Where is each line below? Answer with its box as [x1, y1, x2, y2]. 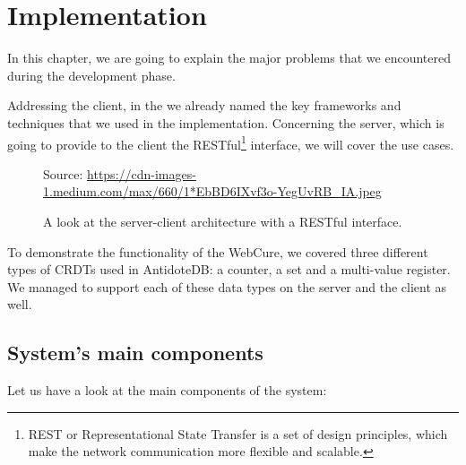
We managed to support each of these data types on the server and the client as [7, 277, 447, 296]
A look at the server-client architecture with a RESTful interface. [43, 211, 402, 230]
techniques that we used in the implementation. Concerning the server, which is [7, 113, 444, 132]
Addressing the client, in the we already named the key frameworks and [7, 96, 401, 115]
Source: [43, 164, 83, 183]
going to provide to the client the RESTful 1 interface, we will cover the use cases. [7, 132, 454, 153]
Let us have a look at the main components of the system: [7, 381, 327, 400]
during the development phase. [7, 65, 176, 84]
